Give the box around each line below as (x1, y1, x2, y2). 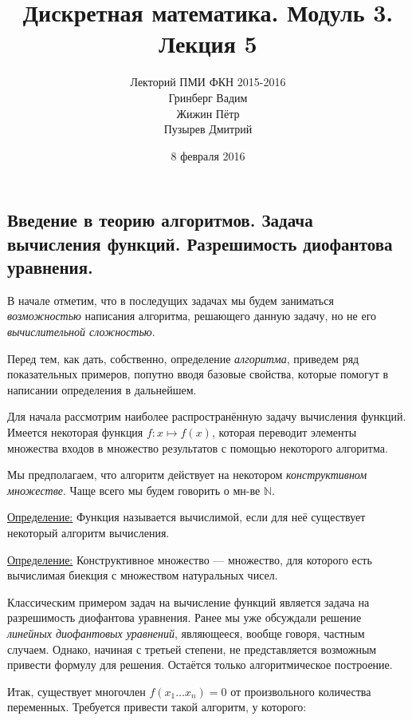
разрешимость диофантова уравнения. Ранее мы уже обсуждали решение (7, 609, 362, 626)
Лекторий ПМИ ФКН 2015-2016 (130, 73, 286, 90)
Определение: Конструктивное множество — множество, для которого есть (7, 551, 372, 568)
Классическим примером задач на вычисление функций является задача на (7, 593, 370, 610)
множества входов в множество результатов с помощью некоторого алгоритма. (7, 439, 388, 456)
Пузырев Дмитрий (163, 121, 253, 137)
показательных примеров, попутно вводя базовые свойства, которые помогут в (7, 366, 389, 382)
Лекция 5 (159, 27, 257, 60)
